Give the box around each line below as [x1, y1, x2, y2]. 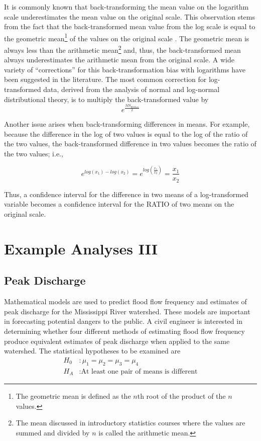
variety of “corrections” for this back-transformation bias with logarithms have [4, 64, 245, 74]
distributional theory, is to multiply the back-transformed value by [4, 94, 209, 104]
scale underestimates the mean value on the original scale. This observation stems [4, 11, 255, 22]
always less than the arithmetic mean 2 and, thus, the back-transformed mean [4, 43, 241, 55]
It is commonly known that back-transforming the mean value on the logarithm [4, 2, 249, 12]
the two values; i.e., [4, 148, 63, 158]
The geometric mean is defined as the [16, 391, 131, 401]
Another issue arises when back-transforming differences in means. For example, [4, 118, 250, 129]
